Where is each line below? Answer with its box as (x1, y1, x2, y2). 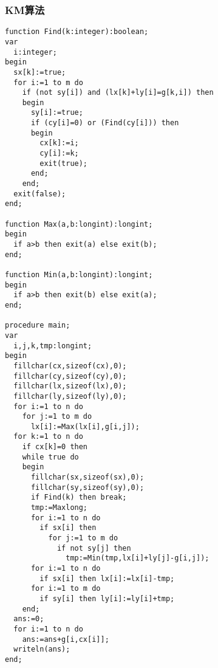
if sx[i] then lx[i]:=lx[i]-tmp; (39, 574, 175, 583)
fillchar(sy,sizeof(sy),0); (30, 483, 145, 492)
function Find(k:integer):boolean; (5, 27, 149, 36)
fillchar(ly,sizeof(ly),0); (13, 391, 127, 401)
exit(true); (39, 159, 88, 168)
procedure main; (5, 321, 70, 330)
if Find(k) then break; (30, 493, 127, 502)
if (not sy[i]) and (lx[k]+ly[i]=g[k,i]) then (22, 88, 214, 97)
